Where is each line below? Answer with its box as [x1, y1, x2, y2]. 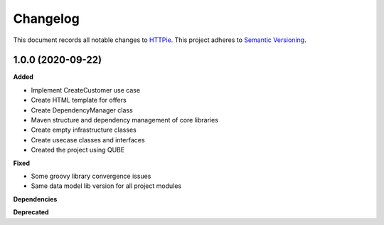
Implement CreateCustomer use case [31, 85, 141, 94]
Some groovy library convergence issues [31, 172, 151, 180]
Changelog [13, 11, 80, 26]
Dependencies [13, 194, 58, 203]
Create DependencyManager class [31, 105, 133, 114]
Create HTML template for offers [31, 96, 127, 105]
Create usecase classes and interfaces [31, 135, 145, 144]
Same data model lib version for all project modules [31, 182, 181, 190]
